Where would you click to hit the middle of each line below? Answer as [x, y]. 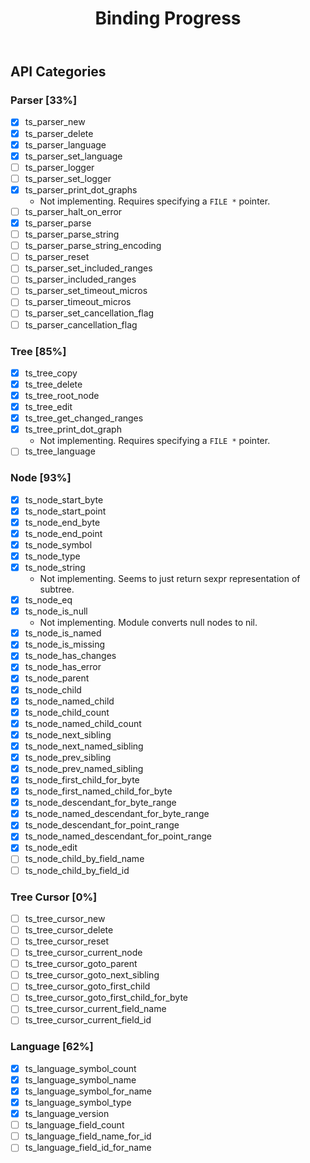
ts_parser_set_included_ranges [88, 268]
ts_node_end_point [63, 533]
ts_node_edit [51, 848]
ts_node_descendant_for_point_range [102, 825]
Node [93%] [41, 478]
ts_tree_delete [53, 384]
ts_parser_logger [59, 167]
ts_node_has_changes [70, 656]
